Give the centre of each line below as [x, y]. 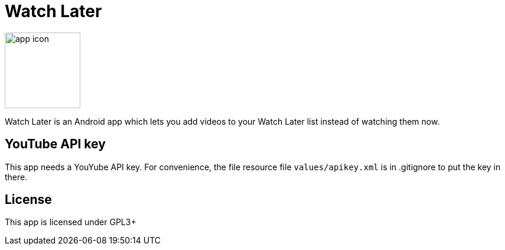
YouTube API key [55, 144]
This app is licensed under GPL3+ [71, 222]
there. [16, 177]
